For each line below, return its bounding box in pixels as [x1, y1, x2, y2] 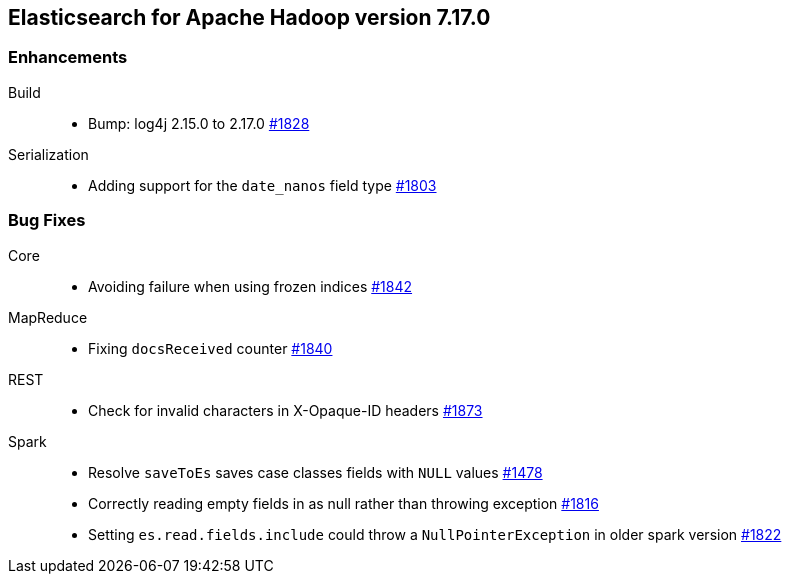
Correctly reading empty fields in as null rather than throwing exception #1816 [88, 494, 599, 512]
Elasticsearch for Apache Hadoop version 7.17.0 [8, 5, 491, 30]
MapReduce [8, 308, 88, 326]
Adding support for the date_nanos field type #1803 [88, 176, 437, 194]
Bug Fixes [8, 210, 86, 231]
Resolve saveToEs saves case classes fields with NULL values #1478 [88, 463, 543, 481]
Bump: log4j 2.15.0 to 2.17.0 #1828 [88, 114, 310, 132]
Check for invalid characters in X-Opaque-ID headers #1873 [88, 401, 483, 419]
